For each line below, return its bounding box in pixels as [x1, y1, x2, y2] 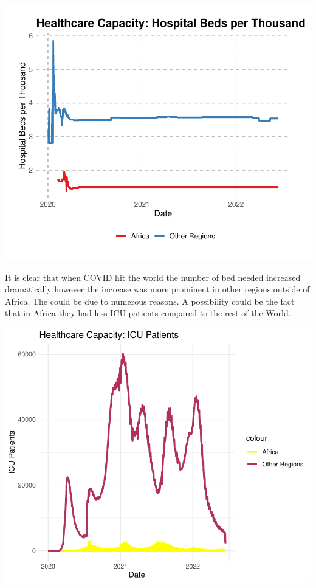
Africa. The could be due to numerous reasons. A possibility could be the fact [5, 294, 295, 307]
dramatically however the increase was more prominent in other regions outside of [5, 283, 310, 296]
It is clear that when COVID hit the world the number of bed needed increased [5, 271, 301, 283]
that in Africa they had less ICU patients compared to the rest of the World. [5, 306, 291, 319]
